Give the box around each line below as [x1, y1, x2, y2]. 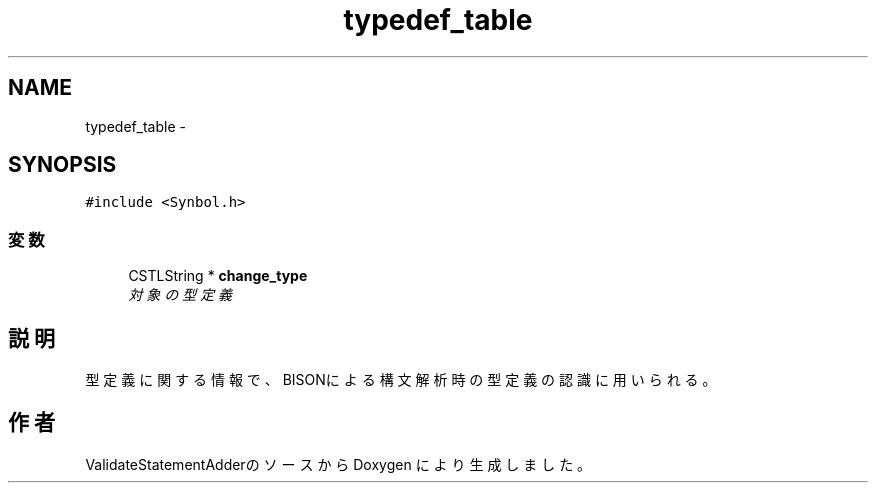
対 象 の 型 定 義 [128, 286, 233, 304]
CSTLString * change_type [128, 267, 308, 285]
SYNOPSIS [8, 152, 117, 178]
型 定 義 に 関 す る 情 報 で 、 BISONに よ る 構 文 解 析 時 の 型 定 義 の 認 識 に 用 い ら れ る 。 [85, 371, 717, 389]
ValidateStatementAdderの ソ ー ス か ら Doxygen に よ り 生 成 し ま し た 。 [85, 455, 592, 473]
